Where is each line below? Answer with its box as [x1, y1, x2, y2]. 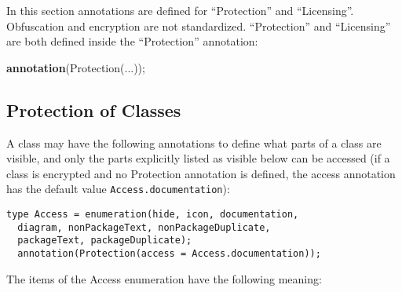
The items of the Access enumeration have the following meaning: [6, 270, 322, 287]
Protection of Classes [6, 97, 181, 122]
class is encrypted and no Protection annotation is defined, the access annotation [6, 165, 396, 181]
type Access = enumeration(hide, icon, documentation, [6, 209, 299, 221]
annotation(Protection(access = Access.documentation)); [17, 247, 321, 259]
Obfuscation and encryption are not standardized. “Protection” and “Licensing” [6, 17, 391, 34]
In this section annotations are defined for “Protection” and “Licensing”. [6, 2, 354, 18]
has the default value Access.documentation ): [6, 181, 230, 197]
